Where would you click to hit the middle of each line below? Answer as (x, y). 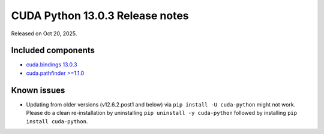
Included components (53, 51)
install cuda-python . (57, 121)
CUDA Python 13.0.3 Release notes (100, 16)
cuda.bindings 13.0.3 (52, 65)
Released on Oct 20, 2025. (44, 33)
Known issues (38, 90)
